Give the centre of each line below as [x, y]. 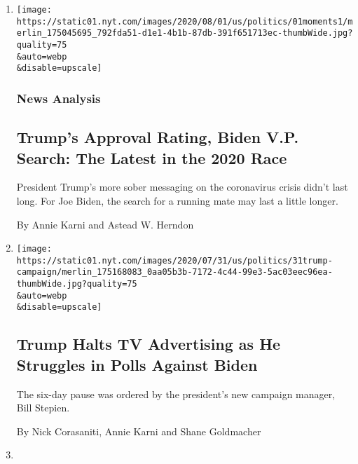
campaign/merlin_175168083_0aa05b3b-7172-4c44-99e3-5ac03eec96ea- [174, 272]
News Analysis [58, 98]
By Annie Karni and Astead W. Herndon [105, 224]
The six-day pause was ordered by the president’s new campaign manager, [176, 394]
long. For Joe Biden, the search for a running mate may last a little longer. [177, 200]
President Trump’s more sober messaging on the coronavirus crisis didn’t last [182, 187]
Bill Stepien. [43, 408]
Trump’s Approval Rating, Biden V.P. [158, 137]
